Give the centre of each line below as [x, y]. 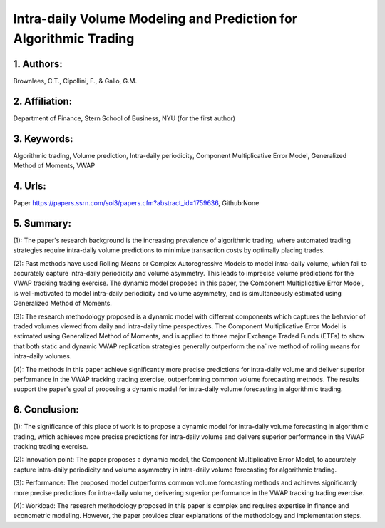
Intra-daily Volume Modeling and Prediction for [155, 19]
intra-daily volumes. [42, 356]
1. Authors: [38, 64]
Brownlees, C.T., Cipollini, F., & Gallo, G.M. [75, 81]
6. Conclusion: [46, 410]
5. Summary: [42, 223]
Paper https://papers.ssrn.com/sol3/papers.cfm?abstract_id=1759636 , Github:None [136, 202]
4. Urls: [30, 186]
